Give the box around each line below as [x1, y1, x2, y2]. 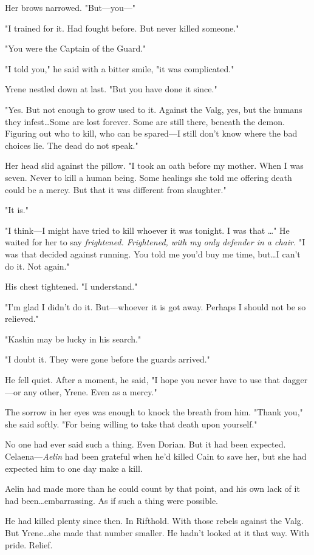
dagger [282, 373, 308, 386]
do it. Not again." [5, 259, 70, 272]
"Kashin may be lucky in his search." [5, 332, 142, 345]
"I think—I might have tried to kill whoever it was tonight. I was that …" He [5, 223, 290, 236]
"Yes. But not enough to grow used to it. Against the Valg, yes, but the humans [5, 103, 302, 115]
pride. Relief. [5, 538, 53, 551]
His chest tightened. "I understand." [5, 280, 138, 293]
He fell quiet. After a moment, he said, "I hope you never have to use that [5, 373, 281, 386]
